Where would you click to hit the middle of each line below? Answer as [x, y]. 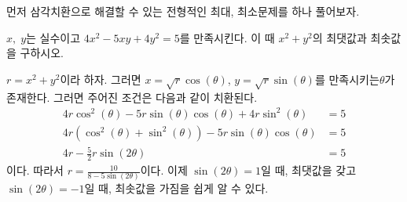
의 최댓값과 [339, 37]
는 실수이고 [53, 37]
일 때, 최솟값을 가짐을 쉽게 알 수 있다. [176, 188]
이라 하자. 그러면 [101, 79]
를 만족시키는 [347, 79]
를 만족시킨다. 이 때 [227, 37]
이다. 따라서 [35, 170]
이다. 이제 [164, 170]
